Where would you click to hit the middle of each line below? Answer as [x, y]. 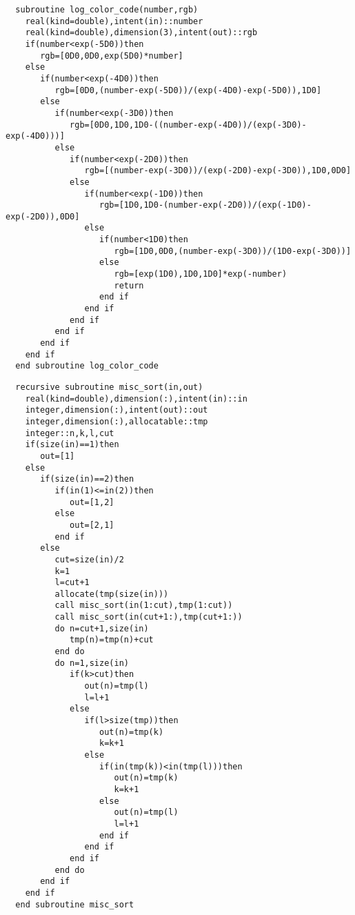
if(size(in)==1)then [72, 445]
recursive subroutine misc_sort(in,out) [109, 387]
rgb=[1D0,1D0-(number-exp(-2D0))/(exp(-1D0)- [205, 205]
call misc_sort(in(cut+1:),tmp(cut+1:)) [149, 617]
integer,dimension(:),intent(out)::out [116, 410]
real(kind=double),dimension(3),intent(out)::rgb [141, 33]
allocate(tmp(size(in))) [112, 594]
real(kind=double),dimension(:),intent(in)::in [136, 399]
